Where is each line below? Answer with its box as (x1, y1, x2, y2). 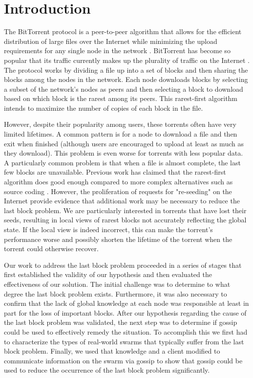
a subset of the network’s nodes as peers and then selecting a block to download (4, 83, 243, 94)
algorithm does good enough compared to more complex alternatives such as (4, 177, 233, 187)
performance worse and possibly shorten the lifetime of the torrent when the (4, 234, 232, 244)
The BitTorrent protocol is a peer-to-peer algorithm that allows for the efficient (4, 26, 242, 37)
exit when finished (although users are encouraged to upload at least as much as (4, 138, 244, 148)
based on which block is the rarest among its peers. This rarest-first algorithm (4, 93, 238, 103)
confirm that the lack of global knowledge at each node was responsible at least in (4, 298, 249, 308)
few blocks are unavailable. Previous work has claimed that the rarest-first (4, 167, 226, 177)
